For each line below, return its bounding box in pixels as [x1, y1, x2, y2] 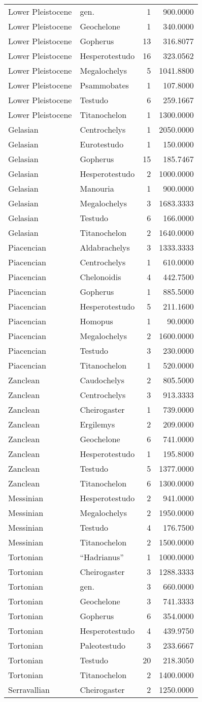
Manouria [80, 182, 114, 194]
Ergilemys [80, 418, 115, 430]
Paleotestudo [80, 639, 126, 651]
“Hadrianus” [80, 551, 124, 563]
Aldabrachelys [80, 241, 130, 253]
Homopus [80, 315, 113, 327]
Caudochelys [80, 374, 125, 386]
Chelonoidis [80, 271, 121, 283]
